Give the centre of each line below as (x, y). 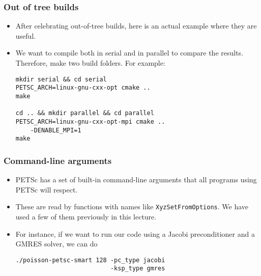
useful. (26, 35)
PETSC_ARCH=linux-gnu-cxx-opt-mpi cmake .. (90, 121)
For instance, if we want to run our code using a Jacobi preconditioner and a (135, 233)
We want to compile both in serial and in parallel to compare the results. (129, 53)
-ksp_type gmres (138, 269)
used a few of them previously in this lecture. (86, 216)
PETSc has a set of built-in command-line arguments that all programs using (136, 180)
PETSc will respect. (47, 189)
